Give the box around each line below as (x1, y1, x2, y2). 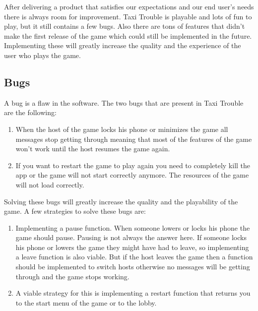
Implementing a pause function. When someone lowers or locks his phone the (15, 222, 250, 233)
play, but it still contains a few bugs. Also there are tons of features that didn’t (4, 21, 245, 31)
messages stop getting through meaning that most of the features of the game (15, 133, 252, 144)
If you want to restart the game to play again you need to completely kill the (15, 160, 251, 170)
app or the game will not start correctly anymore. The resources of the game (15, 170, 249, 180)
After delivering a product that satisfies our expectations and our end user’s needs (4, 1, 254, 11)
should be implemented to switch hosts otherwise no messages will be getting (15, 261, 250, 272)
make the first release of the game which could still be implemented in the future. (4, 30, 252, 41)
